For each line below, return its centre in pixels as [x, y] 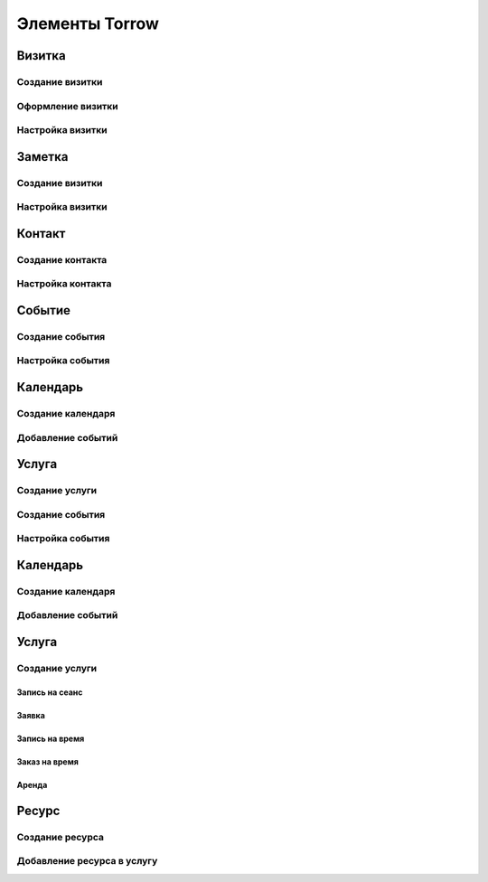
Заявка [31, 715]
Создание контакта [62, 259]
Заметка [42, 157]
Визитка [42, 56]
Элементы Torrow [88, 23]
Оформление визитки [68, 106]
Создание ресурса [60, 837]
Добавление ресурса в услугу [87, 861]
